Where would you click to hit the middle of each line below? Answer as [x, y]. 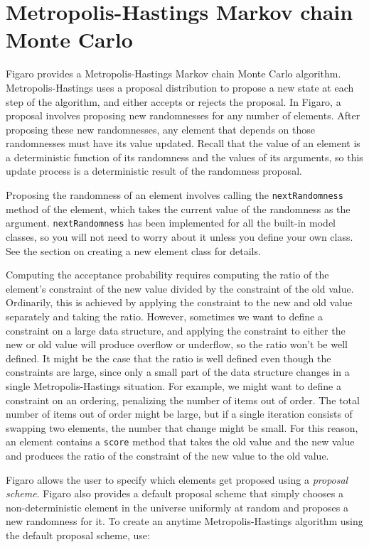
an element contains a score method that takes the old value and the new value [180, 442]
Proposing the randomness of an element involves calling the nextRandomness [175, 195]
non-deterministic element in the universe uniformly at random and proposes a [177, 507]
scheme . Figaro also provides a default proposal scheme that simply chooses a [175, 493]
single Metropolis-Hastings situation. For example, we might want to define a [173, 385]
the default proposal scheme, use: [78, 535]
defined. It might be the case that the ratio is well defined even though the [169, 358]
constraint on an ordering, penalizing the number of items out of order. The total [183, 400]
